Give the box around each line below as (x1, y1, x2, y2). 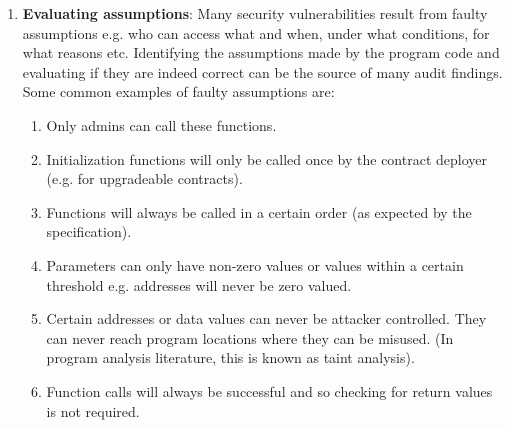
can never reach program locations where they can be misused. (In (46, 327, 454, 348)
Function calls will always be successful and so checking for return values (46, 380, 493, 401)
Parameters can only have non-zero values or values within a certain (46, 254, 464, 275)
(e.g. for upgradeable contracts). (46, 168, 243, 189)
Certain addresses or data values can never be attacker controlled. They (46, 308, 487, 329)
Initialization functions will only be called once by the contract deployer (46, 148, 487, 169)
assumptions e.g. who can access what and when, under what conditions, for (22, 22, 490, 43)
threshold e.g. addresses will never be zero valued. (46, 274, 352, 295)
